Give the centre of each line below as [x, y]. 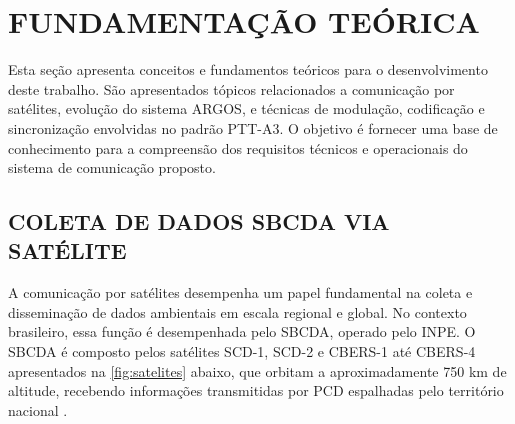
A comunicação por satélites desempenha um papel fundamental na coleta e [240, 292]
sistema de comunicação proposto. [112, 167]
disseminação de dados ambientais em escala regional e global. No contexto [237, 311]
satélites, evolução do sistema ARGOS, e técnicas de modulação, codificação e [246, 108]
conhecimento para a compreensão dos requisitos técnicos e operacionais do [238, 147]
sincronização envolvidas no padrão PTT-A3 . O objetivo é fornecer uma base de [253, 127]
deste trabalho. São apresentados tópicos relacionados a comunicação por [231, 88]
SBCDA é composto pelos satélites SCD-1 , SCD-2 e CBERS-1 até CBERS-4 [242, 351]
